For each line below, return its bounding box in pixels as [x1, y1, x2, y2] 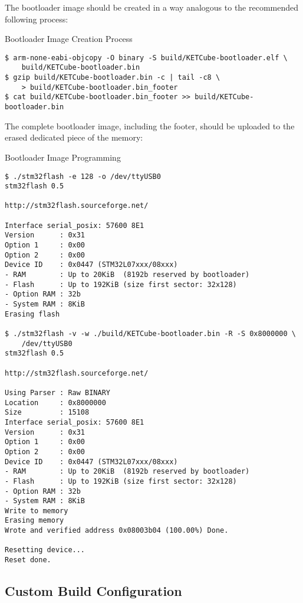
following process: [5, 12, 68, 25]
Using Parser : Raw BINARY [5, 388, 110, 397]
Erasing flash [5, 309, 60, 318]
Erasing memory [5, 516, 64, 525]
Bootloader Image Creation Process [5, 32, 133, 45]
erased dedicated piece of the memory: [5, 131, 143, 144]
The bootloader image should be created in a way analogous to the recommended [5, 1, 299, 13]
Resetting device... [5, 546, 85, 555]
